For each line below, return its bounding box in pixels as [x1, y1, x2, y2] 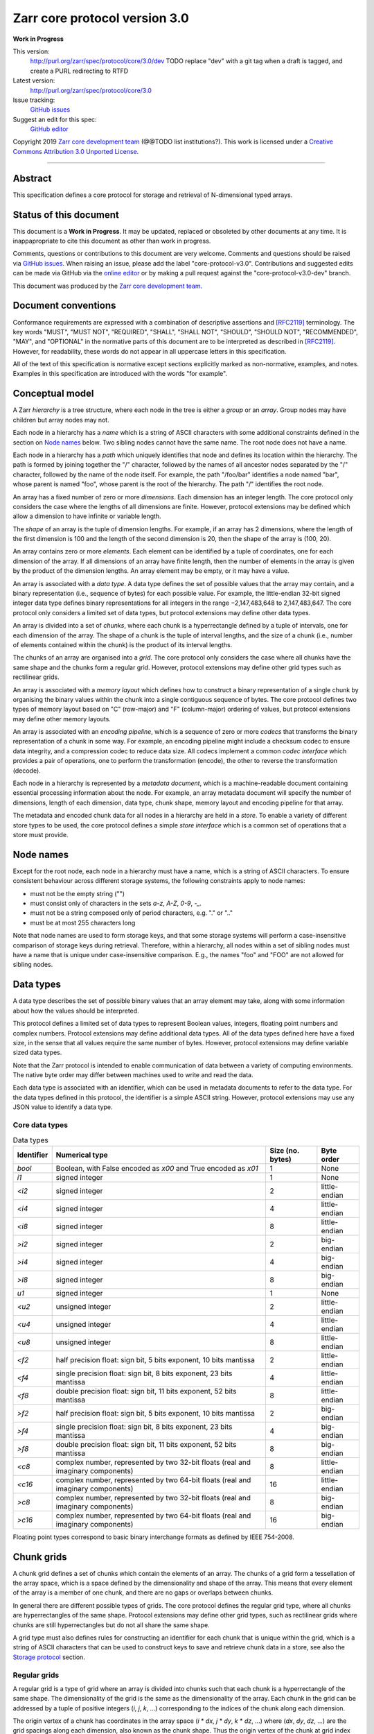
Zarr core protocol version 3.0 [12, 10, 190, 26]
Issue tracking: [12, 96, 55, 104]
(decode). [12, 766, 41, 775]
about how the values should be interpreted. [12, 1006, 139, 1015]
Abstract [12, 172, 52, 184]
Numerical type [55, 1150, 109, 1160]
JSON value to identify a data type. [12, 1103, 113, 1111]
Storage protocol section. [12, 1653, 86, 1661]
